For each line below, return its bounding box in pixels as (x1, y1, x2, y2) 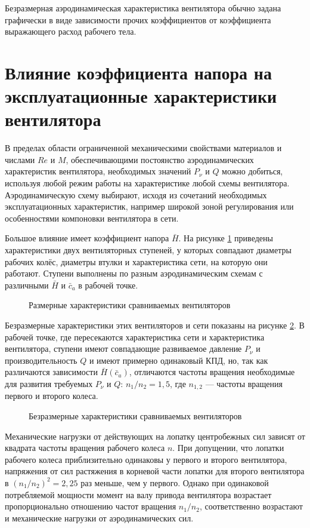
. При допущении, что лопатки (172, 441, 284, 454)
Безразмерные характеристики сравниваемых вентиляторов (29, 410, 242, 422)
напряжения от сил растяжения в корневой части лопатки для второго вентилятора (5, 465, 305, 477)
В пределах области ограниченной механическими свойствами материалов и (5, 142, 282, 154)
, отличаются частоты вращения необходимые (129, 366, 295, 378)
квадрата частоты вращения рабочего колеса (5, 441, 165, 454)
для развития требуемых (5, 377, 93, 389)
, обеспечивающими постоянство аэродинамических (66, 153, 254, 165)
